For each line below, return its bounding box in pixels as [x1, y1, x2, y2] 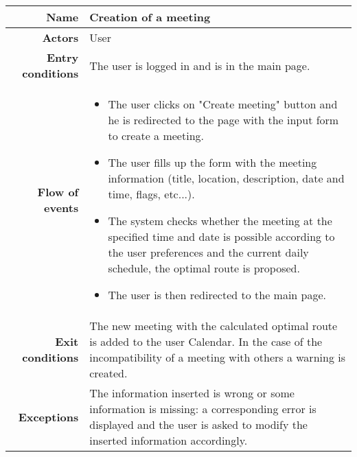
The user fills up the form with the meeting [108, 154, 317, 170]
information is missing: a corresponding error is [89, 401, 316, 417]
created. [89, 365, 128, 381]
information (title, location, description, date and [108, 170, 345, 186]
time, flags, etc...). [108, 186, 195, 202]
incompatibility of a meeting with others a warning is [89, 349, 345, 365]
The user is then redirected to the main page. [108, 287, 327, 303]
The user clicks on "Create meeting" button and [108, 96, 338, 112]
